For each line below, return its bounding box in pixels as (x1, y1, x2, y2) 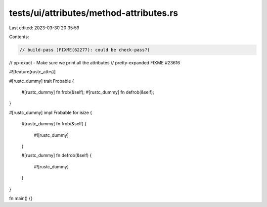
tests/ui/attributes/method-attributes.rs (9, 7, 178, 18)
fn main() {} (9, 195, 33, 201)
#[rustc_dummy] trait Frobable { (9, 78, 74, 84)
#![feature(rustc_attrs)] (9, 69, 56, 75)
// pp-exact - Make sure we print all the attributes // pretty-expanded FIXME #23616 (9, 59, 180, 65)
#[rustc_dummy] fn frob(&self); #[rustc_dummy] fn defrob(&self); (21, 89, 154, 95)
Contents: (9, 34, 29, 40)
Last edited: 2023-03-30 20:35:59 (9, 25, 80, 31)
